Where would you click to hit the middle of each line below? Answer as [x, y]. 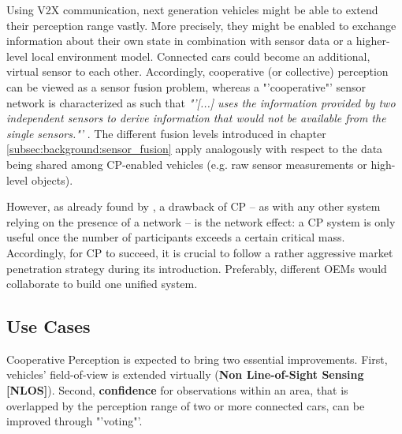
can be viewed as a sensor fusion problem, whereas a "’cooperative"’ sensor [186, 86]
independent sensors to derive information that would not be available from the [196, 118]
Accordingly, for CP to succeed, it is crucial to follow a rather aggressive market [200, 252]
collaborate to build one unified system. [102, 284]
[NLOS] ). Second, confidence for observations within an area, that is [177, 390]
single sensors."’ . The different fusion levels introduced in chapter [166, 133]
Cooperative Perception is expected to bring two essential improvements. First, [197, 359]
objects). [52, 180]
